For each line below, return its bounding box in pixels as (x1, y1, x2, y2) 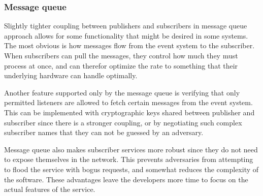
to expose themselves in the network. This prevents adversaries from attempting (4, 154, 253, 165)
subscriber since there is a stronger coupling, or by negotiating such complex (4, 117, 242, 127)
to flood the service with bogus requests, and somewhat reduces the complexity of (4, 164, 259, 174)
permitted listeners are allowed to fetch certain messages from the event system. (4, 97, 253, 108)
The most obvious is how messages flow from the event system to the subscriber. (4, 40, 255, 51)
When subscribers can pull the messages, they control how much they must (4, 50, 238, 60)
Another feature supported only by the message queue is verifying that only (4, 87, 240, 97)
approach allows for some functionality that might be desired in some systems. (4, 30, 248, 41)
